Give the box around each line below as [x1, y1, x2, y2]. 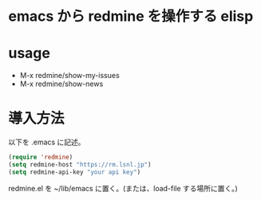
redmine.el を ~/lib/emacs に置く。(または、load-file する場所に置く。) [8, 183, 238, 193]
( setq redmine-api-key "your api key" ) [8, 168, 141, 176]
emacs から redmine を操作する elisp [8, 7, 254, 25]
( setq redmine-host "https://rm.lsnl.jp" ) [8, 160, 152, 168]
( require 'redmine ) [8, 153, 73, 162]
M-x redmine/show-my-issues [19, 71, 120, 80]
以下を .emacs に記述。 [8, 137, 85, 147]
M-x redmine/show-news [19, 79, 104, 88]
